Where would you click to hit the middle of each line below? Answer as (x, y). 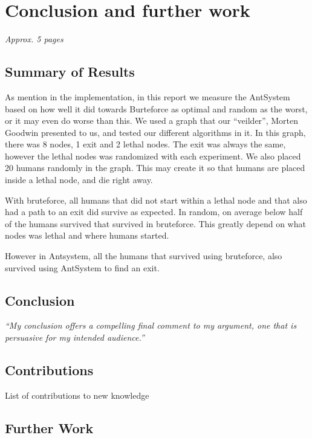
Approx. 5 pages (34, 39)
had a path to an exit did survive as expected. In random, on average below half (154, 212)
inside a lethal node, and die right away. (79, 180)
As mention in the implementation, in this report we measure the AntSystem (148, 96)
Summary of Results (70, 72)
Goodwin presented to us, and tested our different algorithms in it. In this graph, (155, 132)
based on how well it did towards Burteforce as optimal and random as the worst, (156, 108)
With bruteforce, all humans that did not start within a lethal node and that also (156, 200)
